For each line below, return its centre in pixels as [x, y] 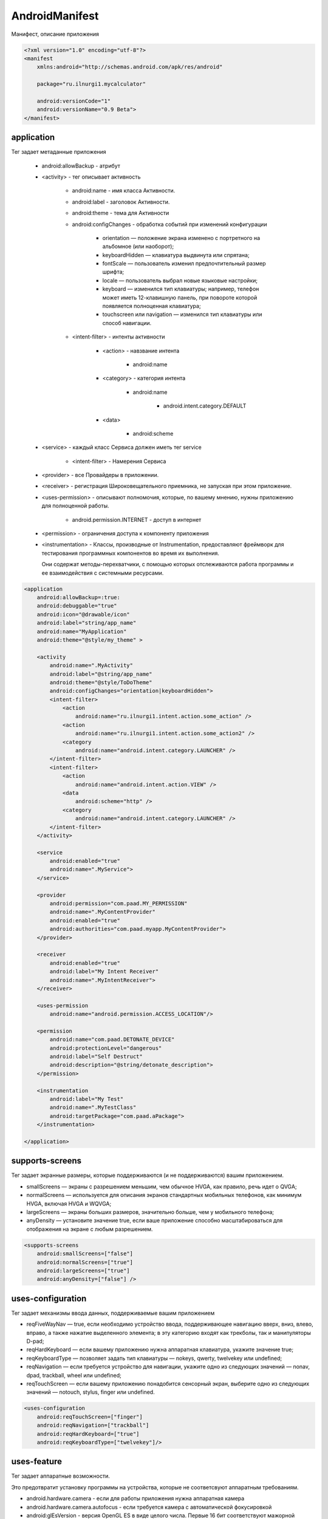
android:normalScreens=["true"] [85, 1262]
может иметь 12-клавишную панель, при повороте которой [180, 297]
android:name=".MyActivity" [91, 666]
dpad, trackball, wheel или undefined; [74, 1375]
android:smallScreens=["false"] [85, 1254]
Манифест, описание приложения [55, 34]
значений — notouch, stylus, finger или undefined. [91, 1392]
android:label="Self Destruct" [96, 1057]
